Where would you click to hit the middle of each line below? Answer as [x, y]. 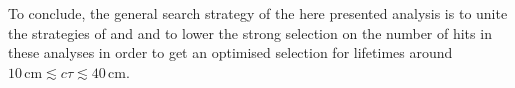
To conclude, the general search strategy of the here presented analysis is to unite [258, 13]
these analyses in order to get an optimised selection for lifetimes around [230, 52]
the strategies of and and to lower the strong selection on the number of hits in [250, 32]
